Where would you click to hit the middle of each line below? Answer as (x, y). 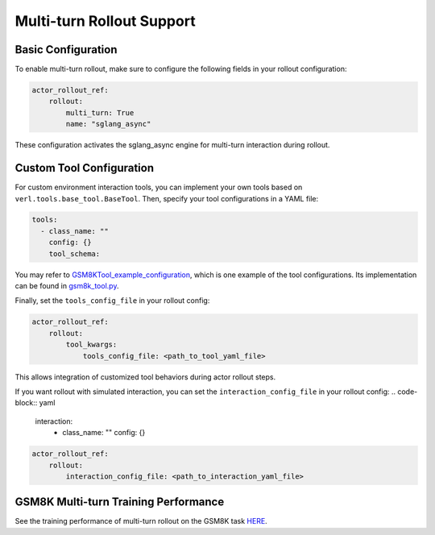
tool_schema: (75, 253)
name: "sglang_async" (108, 124)
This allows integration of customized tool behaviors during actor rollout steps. (145, 377)
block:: (26, 403)
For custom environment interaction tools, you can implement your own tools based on (159, 187)
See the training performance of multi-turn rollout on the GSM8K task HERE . (141, 521)
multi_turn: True (100, 112)
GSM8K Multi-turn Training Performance (120, 502)
